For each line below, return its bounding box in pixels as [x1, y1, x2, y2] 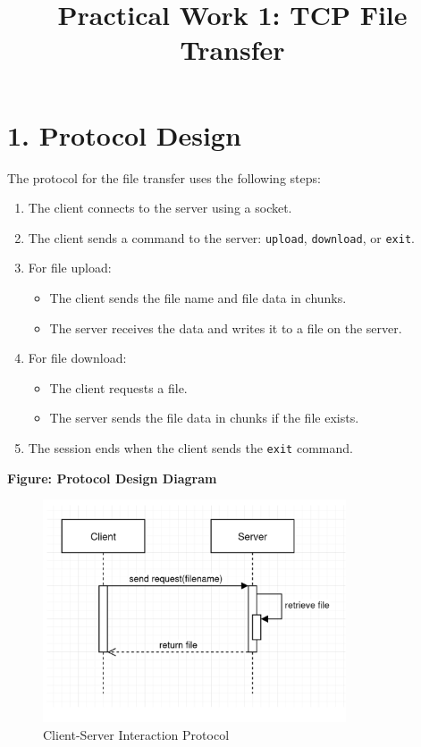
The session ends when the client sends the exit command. [28, 438, 353, 457]
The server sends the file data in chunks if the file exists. [49, 408, 359, 427]
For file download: [28, 348, 127, 367]
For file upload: [28, 258, 112, 277]
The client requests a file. [49, 378, 188, 397]
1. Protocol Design [7, 116, 241, 153]
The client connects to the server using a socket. [28, 198, 292, 217]
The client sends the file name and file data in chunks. [49, 288, 347, 306]
